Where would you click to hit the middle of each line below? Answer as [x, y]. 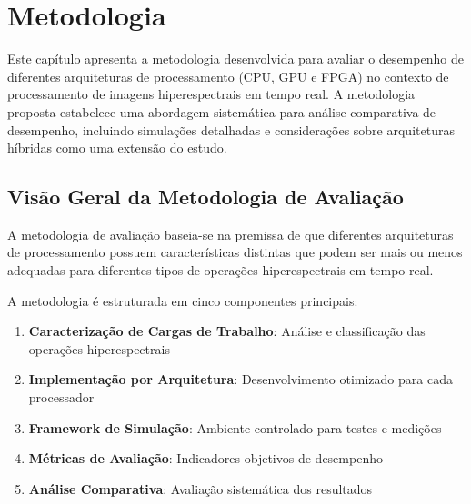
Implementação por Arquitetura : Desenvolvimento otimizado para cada [241, 379]
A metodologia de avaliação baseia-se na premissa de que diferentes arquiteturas [230, 234]
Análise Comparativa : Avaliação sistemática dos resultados [200, 488]
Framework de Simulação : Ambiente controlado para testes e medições [235, 427]
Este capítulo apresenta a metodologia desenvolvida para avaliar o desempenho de [235, 59]
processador [61, 397]
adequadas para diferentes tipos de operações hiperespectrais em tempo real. [220, 270]
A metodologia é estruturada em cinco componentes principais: [183, 300]
